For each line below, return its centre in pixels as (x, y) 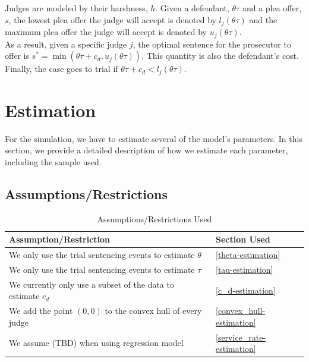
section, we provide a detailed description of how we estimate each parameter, (146, 150)
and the (263, 19)
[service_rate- (241, 337)
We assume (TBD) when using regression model (96, 343)
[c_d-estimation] (246, 290)
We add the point (41, 311)
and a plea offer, (272, 8)
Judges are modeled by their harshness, (76, 8)
